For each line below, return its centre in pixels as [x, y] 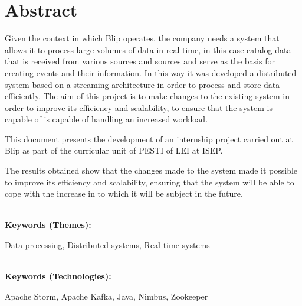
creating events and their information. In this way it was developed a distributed [151, 72]
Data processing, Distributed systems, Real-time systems [107, 245]
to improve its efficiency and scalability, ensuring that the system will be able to [150, 182]
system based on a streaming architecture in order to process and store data [142, 84]
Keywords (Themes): [48, 225]
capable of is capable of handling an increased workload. [106, 119]
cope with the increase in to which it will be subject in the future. [124, 193]
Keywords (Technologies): [58, 276]
